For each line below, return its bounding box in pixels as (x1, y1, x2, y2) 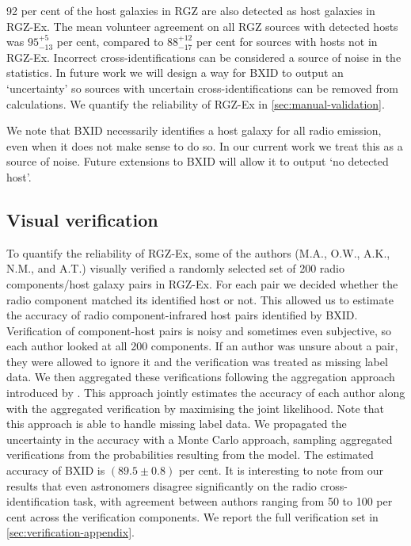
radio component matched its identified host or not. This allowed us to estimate (6, 291, 394, 307)
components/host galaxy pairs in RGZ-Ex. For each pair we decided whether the (6, 275, 398, 292)
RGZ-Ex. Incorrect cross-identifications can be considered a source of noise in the (6, 48, 401, 65)
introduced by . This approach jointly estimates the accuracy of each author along (6, 384, 405, 401)
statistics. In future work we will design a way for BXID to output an (6, 64, 344, 81)
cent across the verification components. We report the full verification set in (6, 508, 379, 525)
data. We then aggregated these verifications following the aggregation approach (6, 368, 395, 385)
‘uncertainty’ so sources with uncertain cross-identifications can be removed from (6, 79, 398, 96)
